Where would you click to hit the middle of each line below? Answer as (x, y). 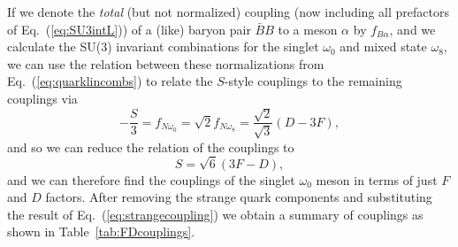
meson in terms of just (377, 179)
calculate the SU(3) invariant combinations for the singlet (163, 46)
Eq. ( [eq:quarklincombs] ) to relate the (110, 81)
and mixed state (383, 46)
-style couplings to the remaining (313, 81)
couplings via (42, 98)
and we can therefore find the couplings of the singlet (151, 179)
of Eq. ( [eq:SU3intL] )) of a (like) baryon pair (129, 29)
